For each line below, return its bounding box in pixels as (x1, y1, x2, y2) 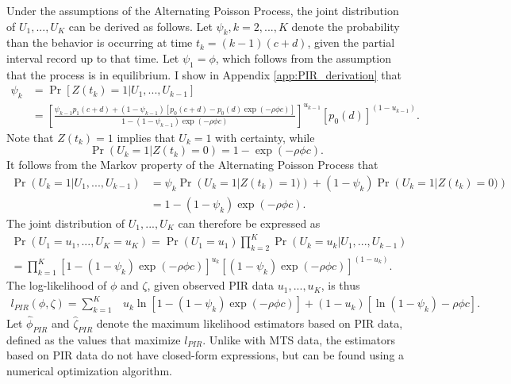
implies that (117, 129, 175, 145)
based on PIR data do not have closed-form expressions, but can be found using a (6, 347, 405, 363)
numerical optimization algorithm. (6, 362, 172, 378)
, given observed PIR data (147, 277, 275, 294)
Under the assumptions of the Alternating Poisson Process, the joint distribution (6, 2, 399, 18)
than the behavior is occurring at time (6, 34, 193, 51)
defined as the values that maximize (6, 331, 181, 348)
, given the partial (307, 34, 395, 51)
